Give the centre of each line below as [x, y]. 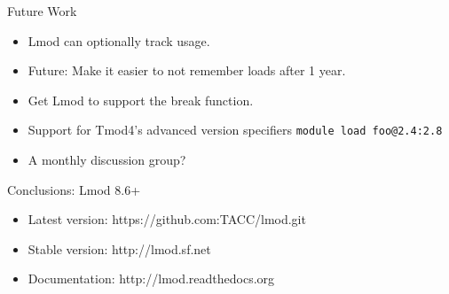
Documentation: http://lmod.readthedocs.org [151, 279]
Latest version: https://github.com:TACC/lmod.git [167, 219]
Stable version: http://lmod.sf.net [119, 248]
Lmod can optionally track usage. [119, 40]
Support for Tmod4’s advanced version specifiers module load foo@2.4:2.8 [235, 130]
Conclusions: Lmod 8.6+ [74, 189]
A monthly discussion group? [107, 160]
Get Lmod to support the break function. [141, 100]
